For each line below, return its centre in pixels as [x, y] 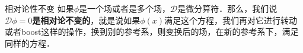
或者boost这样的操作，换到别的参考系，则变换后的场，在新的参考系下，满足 [152, 32]
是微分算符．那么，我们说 [227, 8]
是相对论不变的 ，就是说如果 [86, 20]
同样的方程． [30, 43]
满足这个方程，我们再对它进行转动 [231, 20]
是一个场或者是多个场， [125, 8]
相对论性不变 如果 [39, 8]
